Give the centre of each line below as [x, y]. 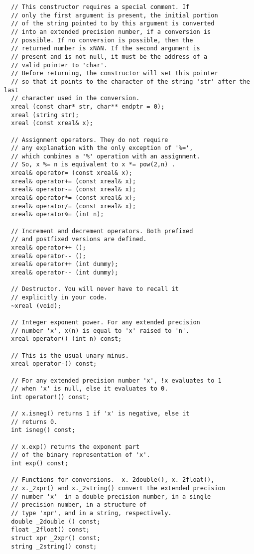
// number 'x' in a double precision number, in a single [111, 496]
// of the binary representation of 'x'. [81, 455]
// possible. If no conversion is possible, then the [102, 40]
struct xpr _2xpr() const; [56, 538]
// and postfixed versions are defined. [79, 239]
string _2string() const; [54, 546]
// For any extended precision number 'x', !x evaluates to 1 [116, 380]
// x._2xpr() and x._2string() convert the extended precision [118, 488]
